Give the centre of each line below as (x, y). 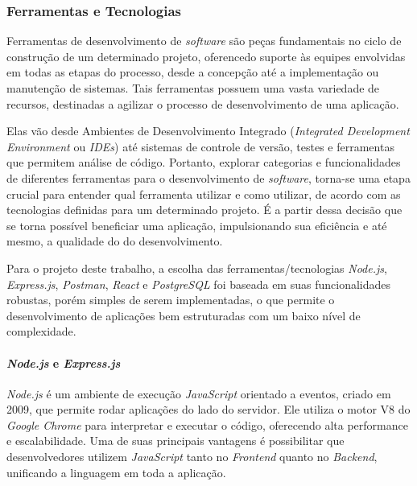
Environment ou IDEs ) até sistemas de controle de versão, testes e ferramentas (200, 146)
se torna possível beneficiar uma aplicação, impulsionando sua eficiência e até (197, 225)
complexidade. (41, 331)
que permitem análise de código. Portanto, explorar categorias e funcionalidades (204, 162)
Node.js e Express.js (64, 362)
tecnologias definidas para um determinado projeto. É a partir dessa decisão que (204, 210)
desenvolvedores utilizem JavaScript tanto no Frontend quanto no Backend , (192, 457)
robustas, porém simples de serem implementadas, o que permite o (171, 300)
